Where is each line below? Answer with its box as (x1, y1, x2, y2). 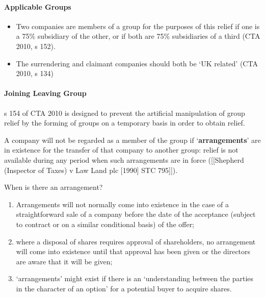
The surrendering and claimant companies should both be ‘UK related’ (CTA (16, 58, 258, 68)
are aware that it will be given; (16, 256, 113, 266)
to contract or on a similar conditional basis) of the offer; (16, 218, 195, 229)
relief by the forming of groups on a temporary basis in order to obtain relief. (4, 117, 245, 128)
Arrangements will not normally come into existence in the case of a (16, 199, 229, 209)
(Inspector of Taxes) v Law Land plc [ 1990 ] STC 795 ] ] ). (4, 164, 178, 175)
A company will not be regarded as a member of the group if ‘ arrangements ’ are (4, 134, 261, 145)
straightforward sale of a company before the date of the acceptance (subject (16, 209, 256, 219)
